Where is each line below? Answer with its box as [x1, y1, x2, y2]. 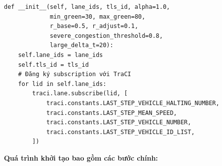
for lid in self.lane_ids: [18, 80, 107, 87]
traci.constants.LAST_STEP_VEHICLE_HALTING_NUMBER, [46, 99, 220, 107]
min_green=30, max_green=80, [50, 13, 146, 20]
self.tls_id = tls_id [18, 61, 89, 68]
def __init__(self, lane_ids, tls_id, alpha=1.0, [4, 3, 170, 10]
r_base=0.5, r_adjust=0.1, [50, 23, 139, 30]
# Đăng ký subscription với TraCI [18, 71, 131, 78]
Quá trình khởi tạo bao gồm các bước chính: [4, 152, 158, 163]
